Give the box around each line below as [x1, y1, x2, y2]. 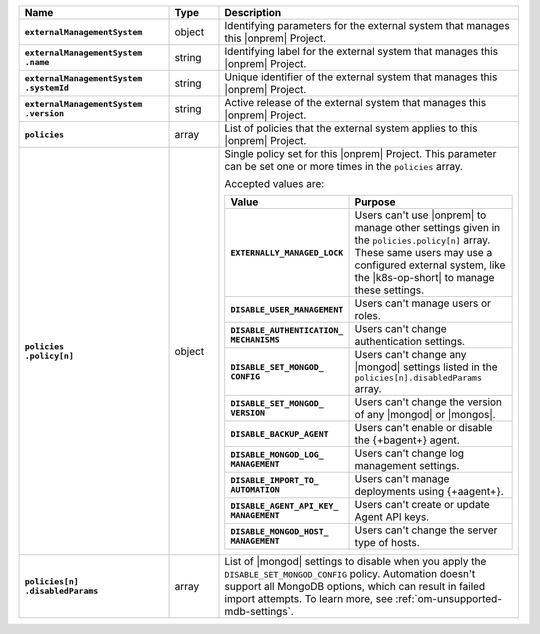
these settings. [354, 283, 425, 297]
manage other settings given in [354, 221, 501, 234]
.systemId [24, 83, 70, 93]
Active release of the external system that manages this [224, 96, 487, 109]
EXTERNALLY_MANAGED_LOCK [230, 247, 344, 258]
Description [224, 6, 282, 19]
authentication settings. [354, 335, 465, 348]
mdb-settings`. [224, 605, 294, 618]
